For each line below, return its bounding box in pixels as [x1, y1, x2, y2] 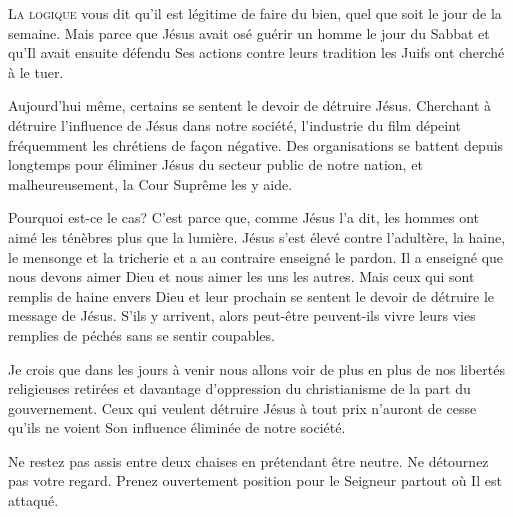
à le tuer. [8, 61, 64, 82]
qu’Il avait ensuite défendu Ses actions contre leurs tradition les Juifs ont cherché [8, 42, 505, 63]
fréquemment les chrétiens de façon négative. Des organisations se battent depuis [8, 134, 504, 155]
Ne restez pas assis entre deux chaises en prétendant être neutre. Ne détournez [8, 450, 489, 471]
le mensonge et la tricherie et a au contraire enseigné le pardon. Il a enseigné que [8, 246, 504, 267]
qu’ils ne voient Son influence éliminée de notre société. [8, 417, 346, 438]
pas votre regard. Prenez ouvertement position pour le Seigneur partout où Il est [8, 470, 502, 491]
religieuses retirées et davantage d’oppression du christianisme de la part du [8, 378, 471, 399]
